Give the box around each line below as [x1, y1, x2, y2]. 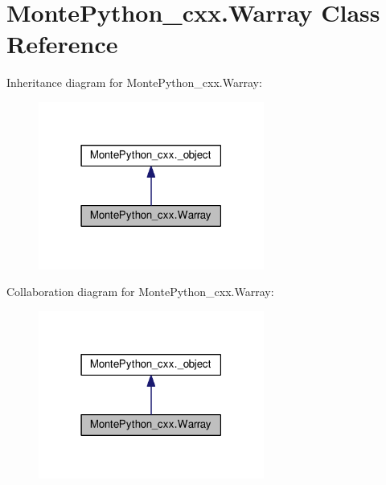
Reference [6, 27, 118, 60]
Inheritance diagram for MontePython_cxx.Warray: [6, 74, 262, 91]
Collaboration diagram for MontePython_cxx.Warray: [6, 283, 274, 300]
